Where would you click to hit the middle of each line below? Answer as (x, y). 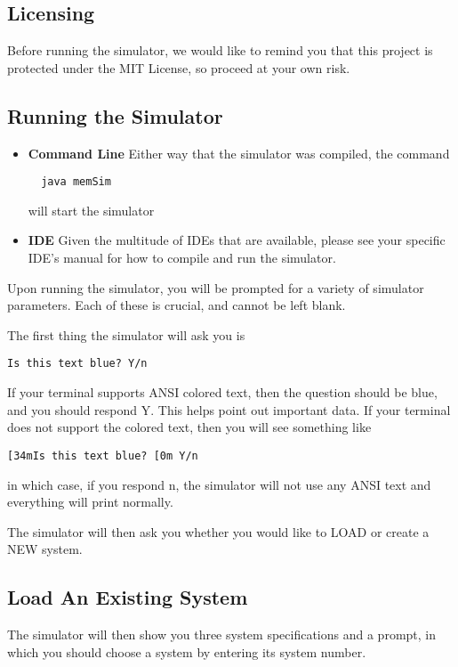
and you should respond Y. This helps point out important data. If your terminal (229, 409)
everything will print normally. (90, 502)
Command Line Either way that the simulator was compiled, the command (239, 153)
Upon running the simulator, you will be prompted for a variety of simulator (216, 287)
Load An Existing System (128, 597)
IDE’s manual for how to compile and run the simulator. (182, 258)
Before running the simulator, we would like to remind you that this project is (220, 50)
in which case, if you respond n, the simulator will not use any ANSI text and (219, 484)
